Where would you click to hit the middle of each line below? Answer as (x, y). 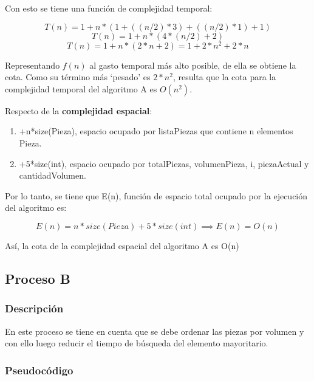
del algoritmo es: (36, 208)
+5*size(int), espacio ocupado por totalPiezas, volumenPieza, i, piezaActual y (164, 163)
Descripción (34, 308)
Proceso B (38, 278)
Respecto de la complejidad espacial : (79, 110)
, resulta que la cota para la (224, 77)
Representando (32, 65)
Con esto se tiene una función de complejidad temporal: (109, 8)
